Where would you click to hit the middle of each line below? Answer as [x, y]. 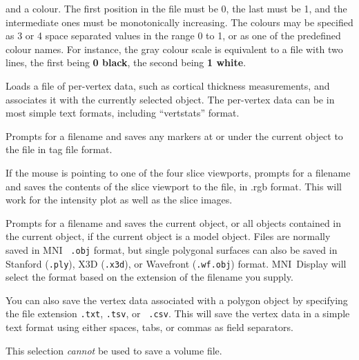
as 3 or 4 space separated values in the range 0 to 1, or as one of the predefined [173, 36]
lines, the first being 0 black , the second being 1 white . [126, 62]
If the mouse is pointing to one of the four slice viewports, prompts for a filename [178, 172]
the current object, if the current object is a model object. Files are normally [168, 236]
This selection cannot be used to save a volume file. [114, 350]
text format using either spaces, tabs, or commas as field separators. [149, 327]
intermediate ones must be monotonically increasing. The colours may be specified [179, 22]
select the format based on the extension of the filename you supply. [149, 277]
